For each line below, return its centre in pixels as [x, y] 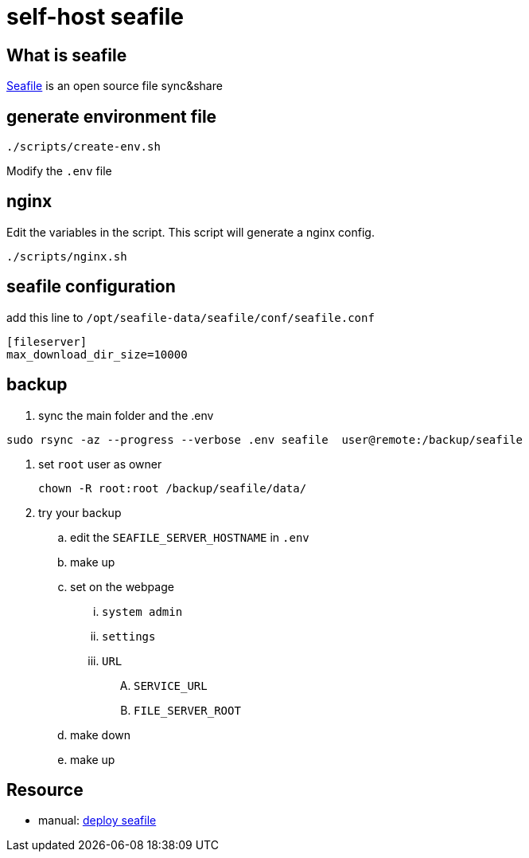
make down [101, 735]
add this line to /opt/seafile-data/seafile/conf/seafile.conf [191, 317]
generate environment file [112, 116]
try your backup [80, 512]
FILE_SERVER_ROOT [187, 710]
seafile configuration [91, 287]
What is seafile [67, 55]
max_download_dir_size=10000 [97, 354]
